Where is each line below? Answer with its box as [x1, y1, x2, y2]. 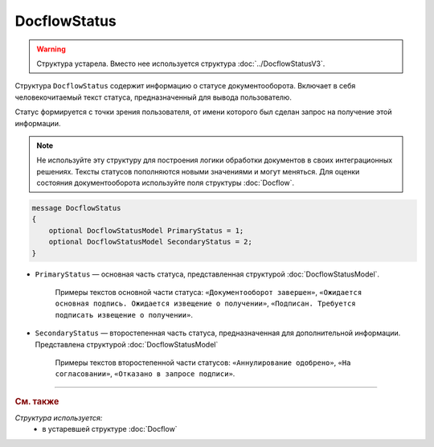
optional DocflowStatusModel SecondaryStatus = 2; [48, 237, 252, 247]
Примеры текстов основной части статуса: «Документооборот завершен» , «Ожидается [55, 287, 362, 297]
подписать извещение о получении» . [55, 310, 193, 319]
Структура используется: [14, 412, 103, 422]
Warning [36, 44, 66, 54]
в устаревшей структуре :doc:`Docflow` [42, 424, 178, 434]
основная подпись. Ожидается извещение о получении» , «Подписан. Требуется [55, 298, 356, 309]
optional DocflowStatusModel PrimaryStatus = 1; [48, 226, 244, 235]
